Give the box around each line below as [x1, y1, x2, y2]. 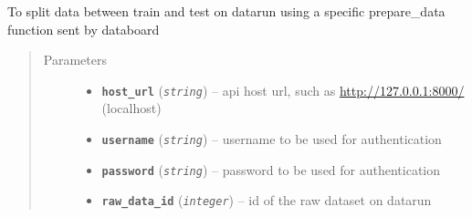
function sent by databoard [7, 19, 160, 38]
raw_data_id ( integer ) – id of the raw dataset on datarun [101, 191, 432, 210]
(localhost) [101, 98, 162, 118]
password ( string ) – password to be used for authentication [101, 160, 441, 179]
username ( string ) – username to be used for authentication [101, 129, 442, 149]
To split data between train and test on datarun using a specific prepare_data [7, 2, 446, 20]
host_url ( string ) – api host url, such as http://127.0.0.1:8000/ [101, 80, 465, 99]
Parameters [43, 50, 107, 69]
